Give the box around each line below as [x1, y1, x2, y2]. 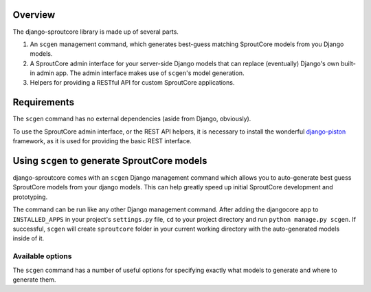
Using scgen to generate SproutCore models [12, 155, 207, 167]
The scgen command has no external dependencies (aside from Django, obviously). [12, 114, 251, 123]
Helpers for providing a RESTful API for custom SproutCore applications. [30, 79, 235, 87]
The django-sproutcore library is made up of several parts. [12, 28, 179, 36]
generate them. [12, 275, 56, 284]
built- [340, 59, 357, 67]
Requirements [12, 96, 75, 108]
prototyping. [12, 193, 48, 201]
